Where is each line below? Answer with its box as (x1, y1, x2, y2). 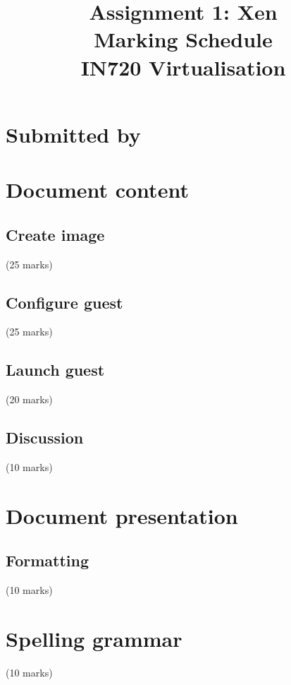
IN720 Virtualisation (80, 52, 286, 81)
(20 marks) (6, 392, 53, 407)
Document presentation (6, 501, 238, 530)
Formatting (6, 549, 89, 571)
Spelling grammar (6, 624, 182, 653)
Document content (6, 175, 189, 204)
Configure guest (6, 291, 123, 313)
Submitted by (6, 119, 141, 148)
